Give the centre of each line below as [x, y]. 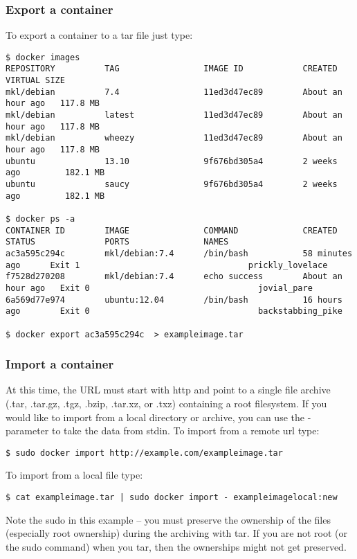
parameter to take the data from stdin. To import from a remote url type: [163, 431]
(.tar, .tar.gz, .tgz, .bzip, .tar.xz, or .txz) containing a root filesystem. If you [166, 403]
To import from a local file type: [74, 475]
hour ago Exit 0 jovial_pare [159, 288]
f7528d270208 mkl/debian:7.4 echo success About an [174, 277]
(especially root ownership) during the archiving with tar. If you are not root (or [177, 533]
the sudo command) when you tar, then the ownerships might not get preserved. [176, 546]
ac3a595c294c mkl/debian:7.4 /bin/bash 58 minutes [179, 253]
